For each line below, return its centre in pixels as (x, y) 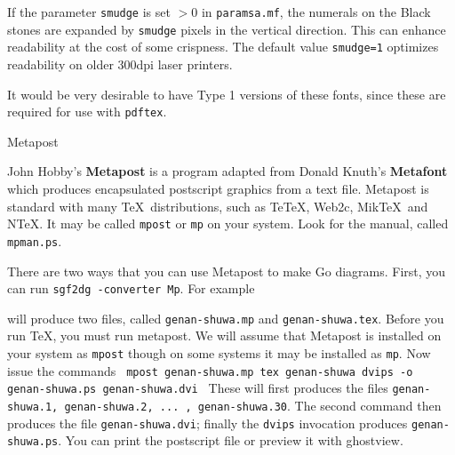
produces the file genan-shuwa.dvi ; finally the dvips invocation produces (208, 423)
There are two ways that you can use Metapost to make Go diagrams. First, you (227, 271)
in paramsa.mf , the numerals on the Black (316, 12)
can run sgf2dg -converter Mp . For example (131, 288)
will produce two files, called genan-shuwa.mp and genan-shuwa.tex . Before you (226, 318)
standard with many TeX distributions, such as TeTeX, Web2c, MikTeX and (218, 206)
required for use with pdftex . (87, 112)
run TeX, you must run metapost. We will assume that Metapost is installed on (224, 335)
